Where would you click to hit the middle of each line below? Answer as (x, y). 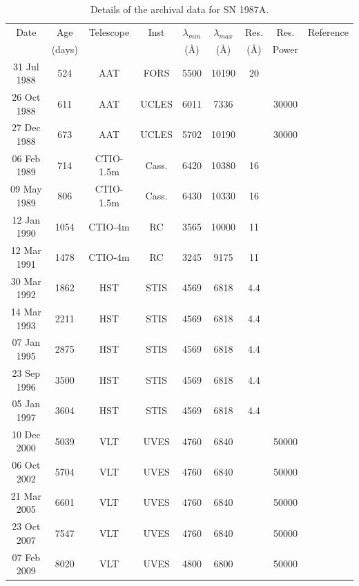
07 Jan (26, 342)
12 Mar (26, 250)
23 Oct (26, 526)
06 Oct (26, 465)
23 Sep (26, 372)
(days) (65, 49)
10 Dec (26, 434)
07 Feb (26, 557)
